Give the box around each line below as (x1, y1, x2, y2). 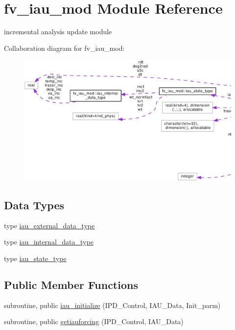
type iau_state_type (4, 253, 67, 263)
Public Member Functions (4, 277, 138, 292)
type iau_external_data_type (4, 220, 95, 230)
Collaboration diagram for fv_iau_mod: (4, 43, 125, 53)
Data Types (4, 197, 64, 212)
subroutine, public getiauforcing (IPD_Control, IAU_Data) (4, 316, 184, 327)
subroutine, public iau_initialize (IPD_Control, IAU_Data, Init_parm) (4, 300, 221, 310)
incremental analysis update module (4, 26, 112, 37)
